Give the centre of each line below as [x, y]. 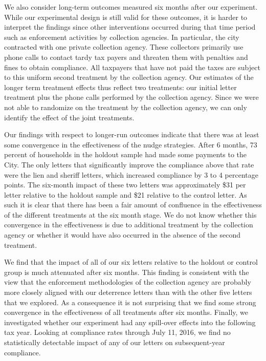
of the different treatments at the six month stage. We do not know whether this [130, 214]
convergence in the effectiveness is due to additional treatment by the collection [129, 225]
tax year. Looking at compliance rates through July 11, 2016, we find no [117, 332]
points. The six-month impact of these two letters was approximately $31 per [125, 185]
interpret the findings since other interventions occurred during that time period [130, 27]
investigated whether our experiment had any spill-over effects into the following [130, 322]
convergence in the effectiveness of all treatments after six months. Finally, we [126, 312]
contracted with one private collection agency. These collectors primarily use [124, 47]
